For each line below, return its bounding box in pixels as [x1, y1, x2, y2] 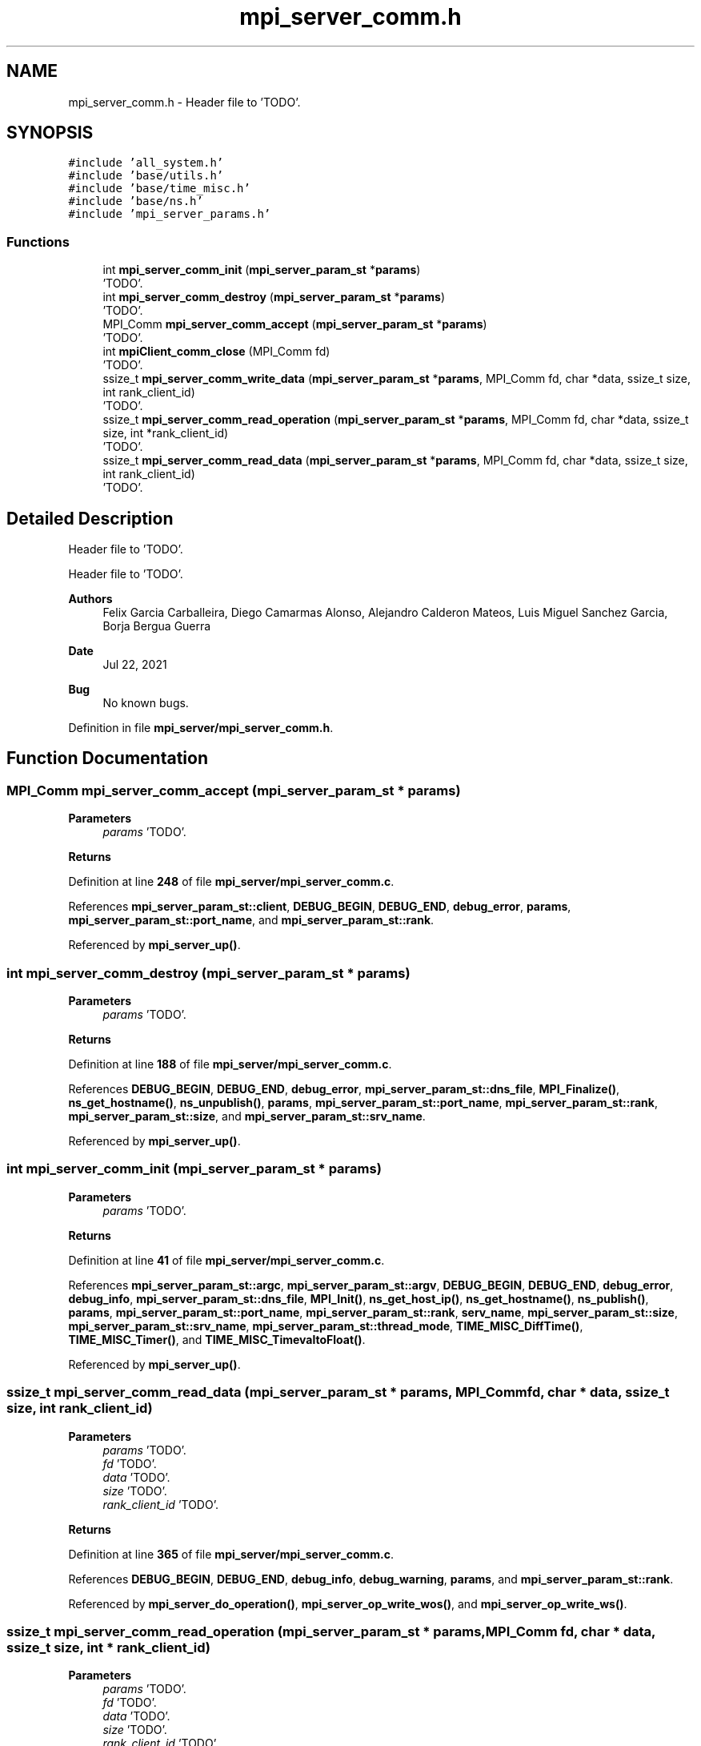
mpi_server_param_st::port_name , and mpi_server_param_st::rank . [68, 913, 435, 927]
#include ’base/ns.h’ [68, 195, 203, 208]
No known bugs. [102, 696, 189, 710]
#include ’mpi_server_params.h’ [68, 207, 271, 221]
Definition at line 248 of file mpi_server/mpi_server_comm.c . [68, 875, 395, 889]
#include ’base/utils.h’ [68, 169, 224, 183]
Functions [6, 233, 70, 250]
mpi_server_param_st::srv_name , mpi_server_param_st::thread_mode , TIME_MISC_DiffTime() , [68, 1318, 583, 1333]
